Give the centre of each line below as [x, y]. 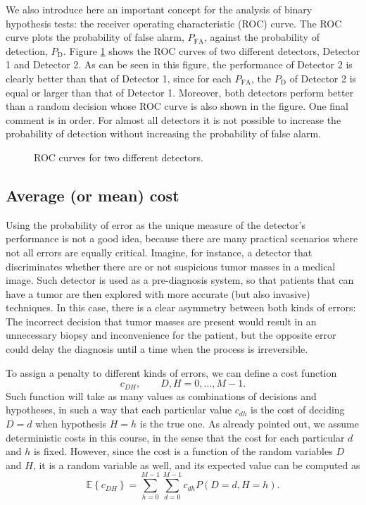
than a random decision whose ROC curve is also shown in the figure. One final [177, 106]
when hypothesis [71, 423]
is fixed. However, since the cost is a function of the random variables [183, 451]
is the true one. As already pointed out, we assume [249, 423]
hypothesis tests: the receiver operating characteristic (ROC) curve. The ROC [174, 23]
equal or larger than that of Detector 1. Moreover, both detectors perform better [180, 92]
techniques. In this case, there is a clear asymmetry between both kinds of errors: [181, 307]
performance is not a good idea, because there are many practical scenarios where [182, 238]
